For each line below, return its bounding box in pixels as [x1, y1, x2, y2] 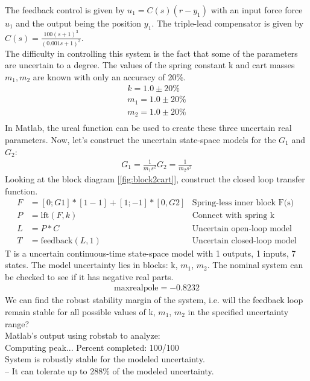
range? [5, 317, 30, 330]
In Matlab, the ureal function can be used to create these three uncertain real [5, 121, 292, 134]
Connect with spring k [192, 211, 275, 220]
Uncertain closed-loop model [192, 236, 297, 245]
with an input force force [210, 4, 303, 16]
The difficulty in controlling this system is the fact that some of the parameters [5, 46, 298, 59]
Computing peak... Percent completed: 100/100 [5, 341, 179, 353]
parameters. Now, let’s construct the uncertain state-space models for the [5, 133, 276, 146]
